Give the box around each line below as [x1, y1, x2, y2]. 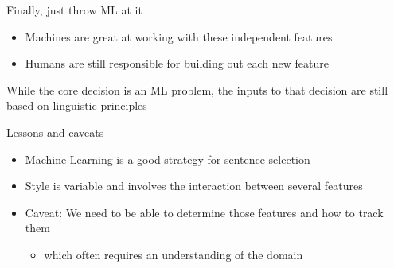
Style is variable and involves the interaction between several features [25, 177, 363, 194]
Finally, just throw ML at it [6, 2, 142, 17]
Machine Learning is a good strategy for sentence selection [25, 150, 310, 167]
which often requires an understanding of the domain [44, 246, 303, 262]
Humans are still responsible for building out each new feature [25, 55, 330, 72]
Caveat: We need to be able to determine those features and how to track [25, 204, 384, 220]
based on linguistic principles [6, 97, 147, 114]
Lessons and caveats [6, 123, 104, 140]
